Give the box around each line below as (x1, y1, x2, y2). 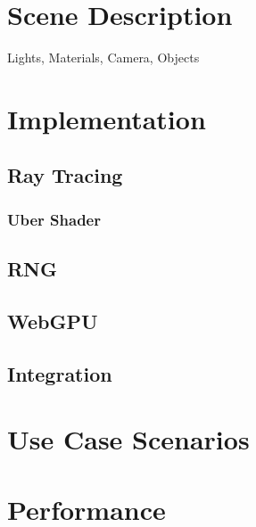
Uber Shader (7, 208, 101, 230)
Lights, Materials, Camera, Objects (7, 48, 200, 67)
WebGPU (7, 307, 98, 334)
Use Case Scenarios (7, 421, 250, 457)
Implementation (7, 100, 206, 136)
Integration (7, 359, 112, 387)
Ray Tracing (7, 161, 123, 189)
